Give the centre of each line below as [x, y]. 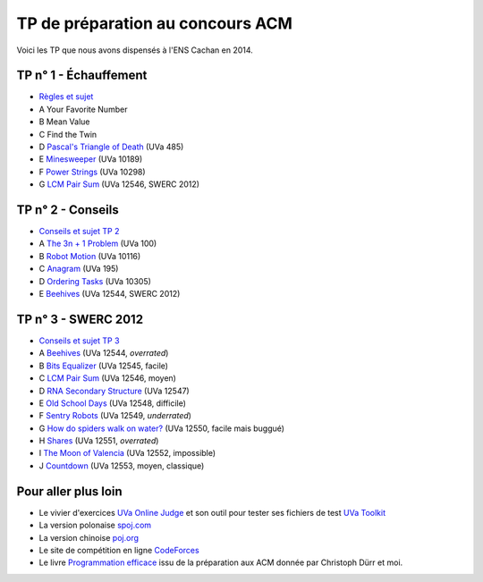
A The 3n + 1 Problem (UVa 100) [98, 244]
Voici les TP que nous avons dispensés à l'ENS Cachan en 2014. [135, 50]
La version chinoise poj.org [89, 537]
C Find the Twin [68, 134]
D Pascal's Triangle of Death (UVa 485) [111, 147]
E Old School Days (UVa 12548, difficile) [113, 403]
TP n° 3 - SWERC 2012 [80, 319]
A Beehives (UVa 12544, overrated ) [104, 353]
